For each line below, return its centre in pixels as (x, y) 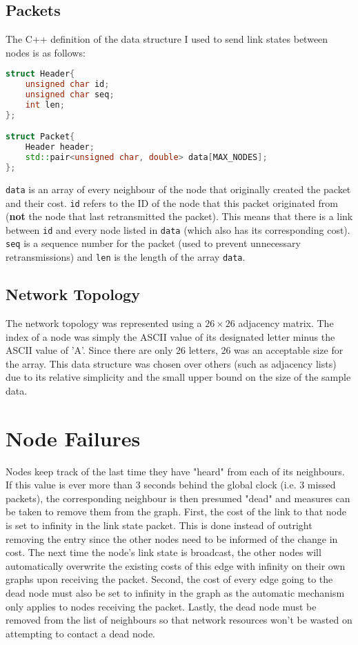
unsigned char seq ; (70, 95)
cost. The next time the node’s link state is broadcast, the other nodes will (163, 552)
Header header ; (60, 147)
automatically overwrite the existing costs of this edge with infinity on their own (176, 565)
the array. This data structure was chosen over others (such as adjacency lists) (171, 363)
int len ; (45, 105)
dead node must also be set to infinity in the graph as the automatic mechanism (175, 593)
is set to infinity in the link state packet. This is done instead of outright (159, 525)
